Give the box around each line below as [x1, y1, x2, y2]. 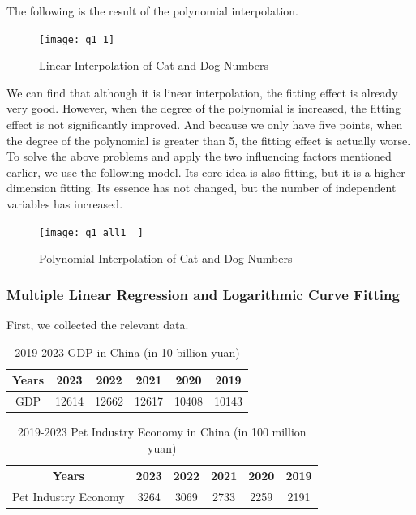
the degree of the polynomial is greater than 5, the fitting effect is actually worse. [6, 131, 411, 148]
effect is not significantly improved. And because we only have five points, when [6, 116, 403, 133]
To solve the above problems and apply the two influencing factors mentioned [6, 148, 392, 165]
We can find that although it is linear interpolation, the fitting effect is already [6, 84, 398, 101]
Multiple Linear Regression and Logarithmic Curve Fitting [6, 284, 400, 304]
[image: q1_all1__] [39, 226, 144, 238]
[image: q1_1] [39, 33, 115, 45]
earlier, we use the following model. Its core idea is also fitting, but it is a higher [6, 163, 405, 180]
